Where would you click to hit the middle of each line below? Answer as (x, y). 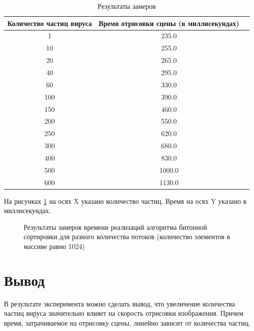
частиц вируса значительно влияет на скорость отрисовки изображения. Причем (124, 313)
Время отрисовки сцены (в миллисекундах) (169, 23)
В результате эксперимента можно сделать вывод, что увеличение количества (120, 303)
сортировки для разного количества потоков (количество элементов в (127, 236)
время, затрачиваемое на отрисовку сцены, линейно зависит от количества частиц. (127, 322)
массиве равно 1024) (54, 246)
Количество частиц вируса (50, 23)
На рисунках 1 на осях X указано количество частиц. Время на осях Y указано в (125, 201)
